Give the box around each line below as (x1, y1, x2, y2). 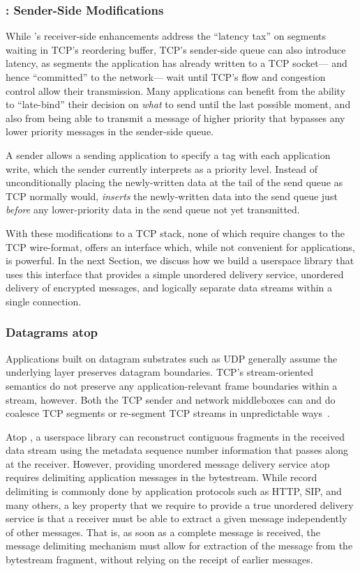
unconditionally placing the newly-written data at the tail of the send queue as (6, 175, 343, 190)
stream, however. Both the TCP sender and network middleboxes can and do (6, 392, 336, 406)
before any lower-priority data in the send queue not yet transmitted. (6, 202, 300, 217)
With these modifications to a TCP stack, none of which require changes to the (6, 225, 345, 240)
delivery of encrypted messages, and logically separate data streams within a (6, 280, 333, 295)
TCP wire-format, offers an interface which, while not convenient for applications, (6, 239, 355, 254)
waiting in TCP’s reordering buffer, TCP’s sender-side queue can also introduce (6, 42, 346, 56)
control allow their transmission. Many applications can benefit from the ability (6, 83, 346, 98)
